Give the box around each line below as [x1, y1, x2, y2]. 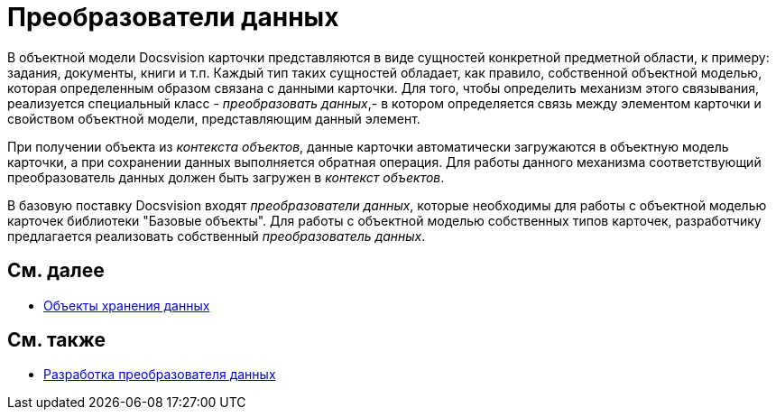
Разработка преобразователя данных [43, 366, 276, 383]
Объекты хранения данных [43, 297, 210, 313]
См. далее [7, 259, 105, 283]
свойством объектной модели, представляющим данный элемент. [7, 110, 420, 126]
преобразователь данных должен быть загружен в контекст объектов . [7, 169, 445, 185]
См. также [7, 329, 106, 352]
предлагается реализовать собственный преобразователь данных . [7, 227, 426, 244]
